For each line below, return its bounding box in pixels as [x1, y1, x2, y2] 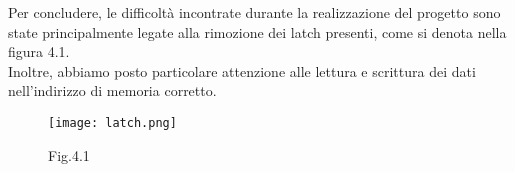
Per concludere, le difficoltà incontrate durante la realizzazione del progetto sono [8, 2, 501, 22]
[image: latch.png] [48, 115, 177, 130]
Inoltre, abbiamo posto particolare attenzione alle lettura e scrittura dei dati [8, 60, 476, 81]
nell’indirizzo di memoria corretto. [8, 80, 217, 101]
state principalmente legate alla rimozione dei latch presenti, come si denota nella [8, 21, 507, 42]
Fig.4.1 [48, 144, 90, 165]
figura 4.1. [8, 41, 70, 62]
